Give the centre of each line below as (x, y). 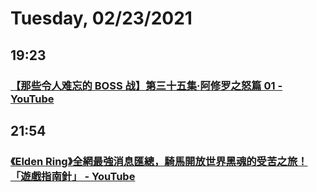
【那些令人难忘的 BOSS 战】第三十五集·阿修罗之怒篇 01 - (146, 85)
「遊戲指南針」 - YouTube (73, 176)
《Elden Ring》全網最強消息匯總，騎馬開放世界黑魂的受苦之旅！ (159, 161)
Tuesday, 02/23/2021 (101, 18)
